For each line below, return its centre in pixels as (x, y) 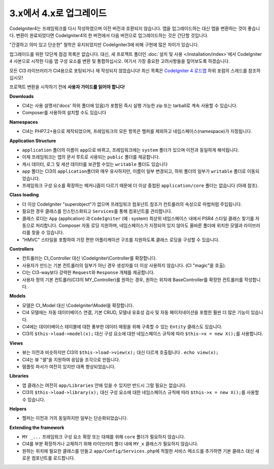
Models (18, 296)
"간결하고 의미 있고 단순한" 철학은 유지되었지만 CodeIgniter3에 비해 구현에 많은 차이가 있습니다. (104, 45)
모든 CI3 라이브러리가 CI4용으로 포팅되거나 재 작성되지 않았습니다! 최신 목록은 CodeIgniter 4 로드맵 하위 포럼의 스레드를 (128, 71)
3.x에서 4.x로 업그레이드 (58, 13)
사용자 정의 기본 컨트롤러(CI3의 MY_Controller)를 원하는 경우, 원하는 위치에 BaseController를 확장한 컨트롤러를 (133, 280)
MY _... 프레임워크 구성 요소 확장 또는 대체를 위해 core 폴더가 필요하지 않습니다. (104, 437)
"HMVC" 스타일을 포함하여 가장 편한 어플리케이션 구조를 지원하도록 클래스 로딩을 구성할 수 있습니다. (121, 240)
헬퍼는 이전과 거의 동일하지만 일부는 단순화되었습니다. (75, 418)
